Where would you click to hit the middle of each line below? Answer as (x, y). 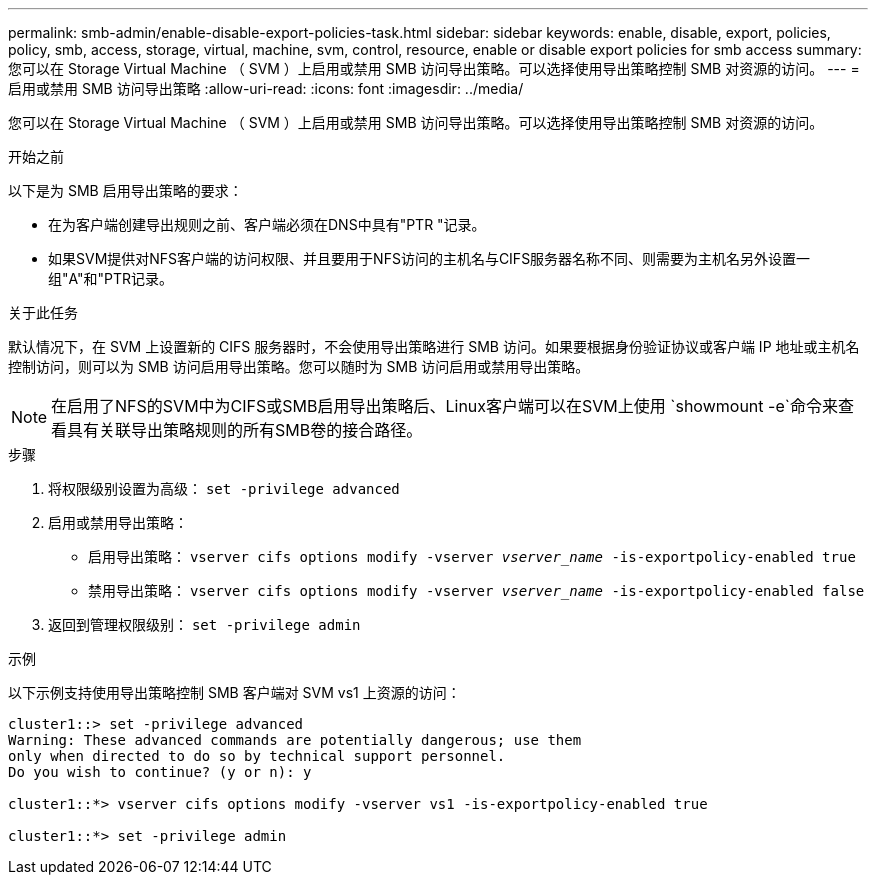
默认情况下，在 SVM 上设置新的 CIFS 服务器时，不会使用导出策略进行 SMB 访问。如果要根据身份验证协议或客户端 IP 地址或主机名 (434, 346)
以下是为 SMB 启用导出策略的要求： (125, 190)
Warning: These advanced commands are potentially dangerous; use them (295, 740)
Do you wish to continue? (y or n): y (160, 772)
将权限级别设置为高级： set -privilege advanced (224, 488)
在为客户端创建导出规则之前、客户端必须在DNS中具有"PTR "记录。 (267, 224)
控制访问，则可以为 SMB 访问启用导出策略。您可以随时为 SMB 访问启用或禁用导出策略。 (299, 366)
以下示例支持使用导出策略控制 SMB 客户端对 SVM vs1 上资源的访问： (234, 692)
